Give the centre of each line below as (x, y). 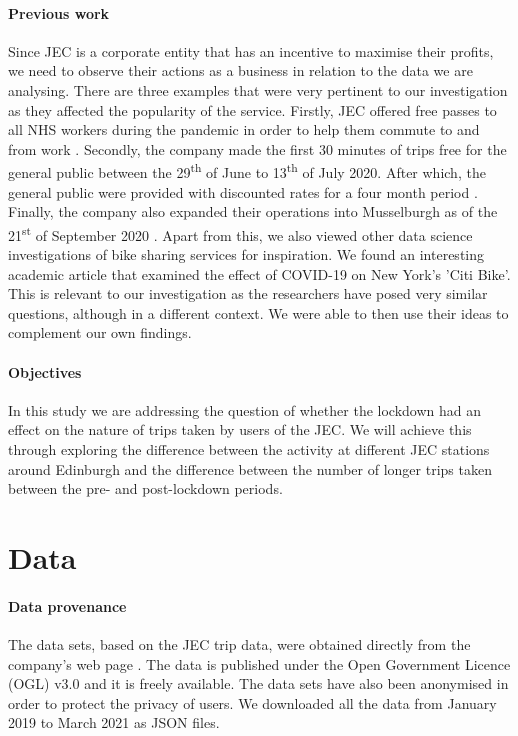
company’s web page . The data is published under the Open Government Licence (259, 663)
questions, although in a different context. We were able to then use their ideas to (258, 312)
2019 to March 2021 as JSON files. (114, 722)
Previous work (59, 12)
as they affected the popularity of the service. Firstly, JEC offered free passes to (252, 109)
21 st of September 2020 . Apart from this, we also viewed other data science (240, 233)
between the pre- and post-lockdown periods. (145, 488)
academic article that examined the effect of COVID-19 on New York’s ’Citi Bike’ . (259, 273)
